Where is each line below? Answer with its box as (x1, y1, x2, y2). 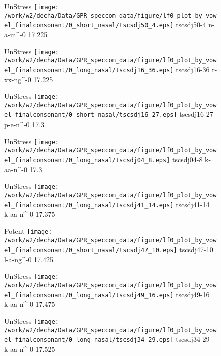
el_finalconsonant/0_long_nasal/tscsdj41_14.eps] (4, 201, 174, 209)
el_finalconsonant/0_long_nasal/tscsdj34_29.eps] (4, 336, 174, 344)
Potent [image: (4, 225, 52, 236)
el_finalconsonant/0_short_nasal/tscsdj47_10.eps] (4, 247, 177, 254)
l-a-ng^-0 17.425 (4, 254, 53, 264)
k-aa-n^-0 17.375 (4, 209, 55, 219)
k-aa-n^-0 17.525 (4, 343, 55, 354)
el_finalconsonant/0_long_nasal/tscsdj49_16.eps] (4, 291, 174, 299)
